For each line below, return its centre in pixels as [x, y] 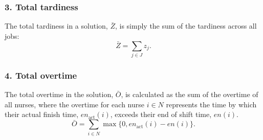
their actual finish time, [42, 114]
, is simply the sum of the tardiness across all [186, 26]
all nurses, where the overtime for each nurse [74, 104]
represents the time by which [211, 104]
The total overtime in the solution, [59, 94]
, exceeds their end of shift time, [161, 114]
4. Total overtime [41, 75]
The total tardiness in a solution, [56, 26]
